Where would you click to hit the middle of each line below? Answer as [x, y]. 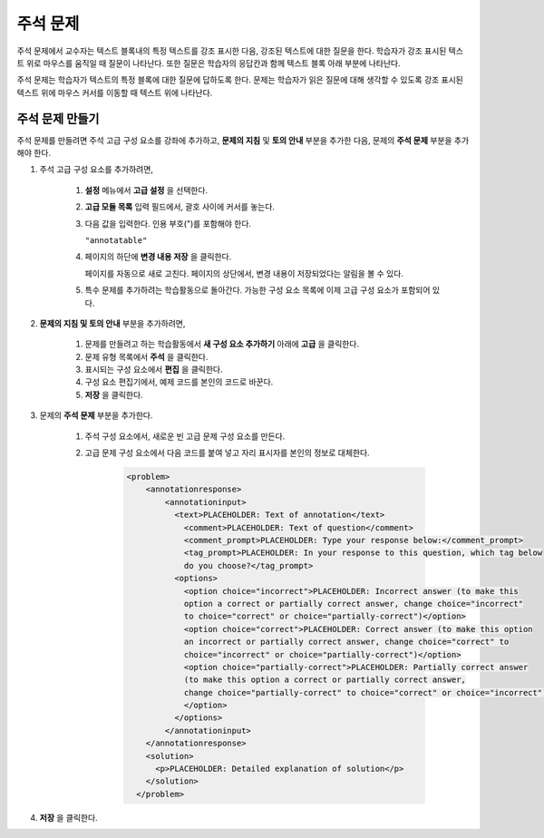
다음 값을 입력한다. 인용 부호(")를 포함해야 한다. [168, 223]
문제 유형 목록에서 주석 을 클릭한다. [146, 356]
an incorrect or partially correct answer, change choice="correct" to [346, 642]
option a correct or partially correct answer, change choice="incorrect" [354, 604]
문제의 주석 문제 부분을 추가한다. [96, 415]
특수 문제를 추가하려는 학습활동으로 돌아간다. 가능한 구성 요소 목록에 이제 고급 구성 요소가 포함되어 [257, 290]
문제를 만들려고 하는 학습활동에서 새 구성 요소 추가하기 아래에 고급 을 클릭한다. [222, 344]
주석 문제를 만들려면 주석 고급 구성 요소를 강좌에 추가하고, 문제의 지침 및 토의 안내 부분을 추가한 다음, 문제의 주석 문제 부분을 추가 [243, 140]
